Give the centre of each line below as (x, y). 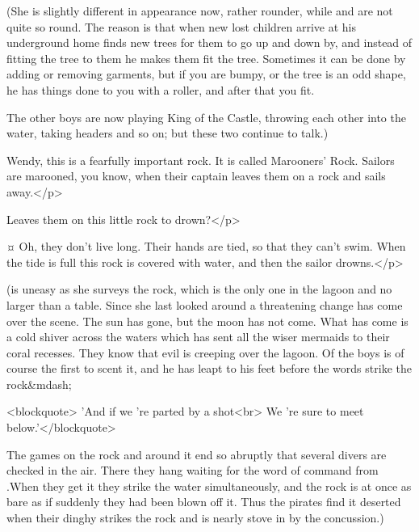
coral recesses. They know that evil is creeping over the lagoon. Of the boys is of (205, 352)
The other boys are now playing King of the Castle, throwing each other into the (206, 117)
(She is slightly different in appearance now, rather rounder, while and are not (200, 11)
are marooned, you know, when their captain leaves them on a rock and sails (196, 176)
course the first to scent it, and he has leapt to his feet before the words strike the (209, 368)
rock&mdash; (39, 384)
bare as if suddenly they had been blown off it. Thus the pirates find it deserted (204, 502)
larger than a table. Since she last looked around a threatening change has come (205, 304)
